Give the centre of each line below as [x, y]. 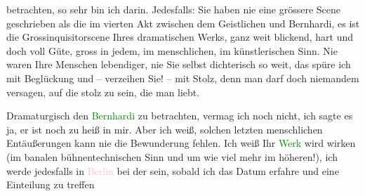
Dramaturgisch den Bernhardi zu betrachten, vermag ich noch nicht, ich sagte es [180, 116]
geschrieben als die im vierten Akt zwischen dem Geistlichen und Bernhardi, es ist [183, 23]
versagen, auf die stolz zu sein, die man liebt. [103, 92]
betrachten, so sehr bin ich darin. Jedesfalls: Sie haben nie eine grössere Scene [174, 9]
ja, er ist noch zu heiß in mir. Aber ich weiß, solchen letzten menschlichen [165, 129]
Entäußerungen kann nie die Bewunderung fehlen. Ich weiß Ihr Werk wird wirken [181, 143]
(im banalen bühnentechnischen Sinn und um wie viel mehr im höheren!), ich [172, 156]
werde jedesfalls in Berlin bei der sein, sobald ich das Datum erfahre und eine [173, 170]
